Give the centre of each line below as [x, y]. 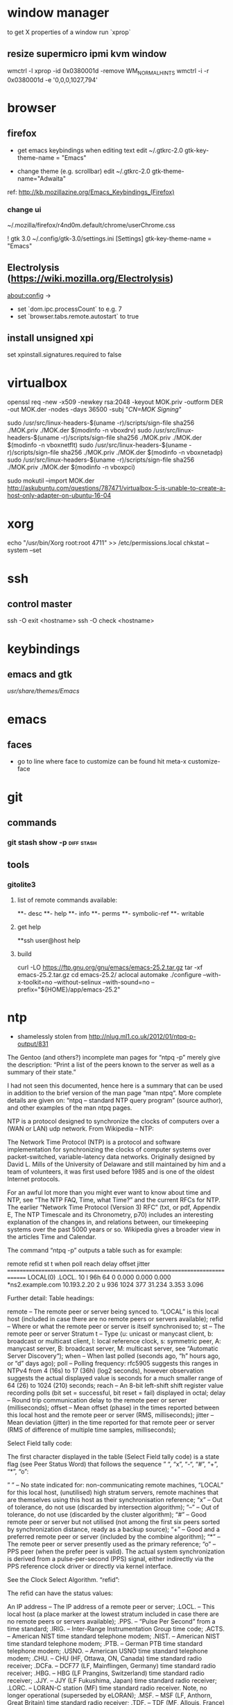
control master [40, 604]
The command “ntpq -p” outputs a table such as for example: [95, 1250]
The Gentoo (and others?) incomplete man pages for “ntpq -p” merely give [114, 1058]
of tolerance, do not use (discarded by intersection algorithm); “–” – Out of [113, 1508]
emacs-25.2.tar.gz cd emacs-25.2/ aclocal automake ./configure [109, 974]
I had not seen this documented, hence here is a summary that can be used [115, 1085]
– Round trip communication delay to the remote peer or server [97, 1400]
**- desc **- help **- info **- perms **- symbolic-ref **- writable [111, 913]
